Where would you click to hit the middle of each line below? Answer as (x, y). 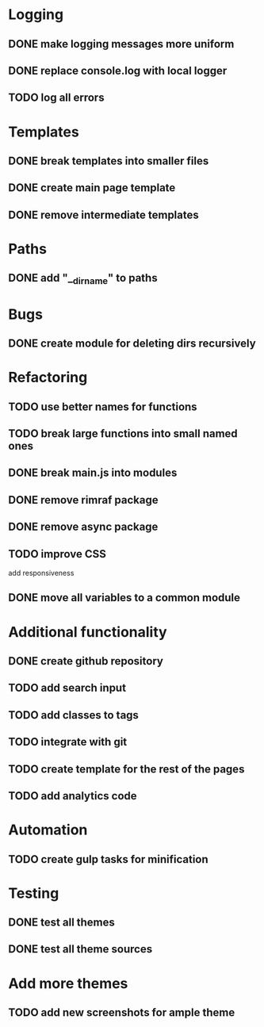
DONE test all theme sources (80, 949)
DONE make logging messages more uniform (121, 44)
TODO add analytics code (73, 796)
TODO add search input (67, 688)
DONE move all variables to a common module (124, 598)
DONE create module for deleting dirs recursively (132, 344)
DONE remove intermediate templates (104, 215)
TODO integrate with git (68, 742)
